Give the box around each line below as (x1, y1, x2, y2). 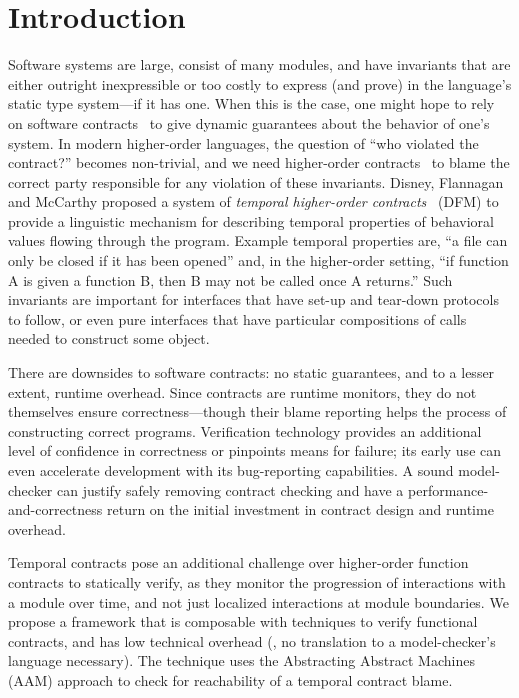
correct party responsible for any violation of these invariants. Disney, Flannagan (8, 171, 504, 192)
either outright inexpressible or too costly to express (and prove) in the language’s (8, 73, 512, 94)
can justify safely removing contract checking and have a (57, 479, 404, 500)
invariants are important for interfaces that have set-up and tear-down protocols (8, 289, 499, 310)
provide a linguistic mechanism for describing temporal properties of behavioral (8, 210, 494, 231)
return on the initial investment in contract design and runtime (106, 499, 494, 520)
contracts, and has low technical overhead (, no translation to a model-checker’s (8, 630, 496, 651)
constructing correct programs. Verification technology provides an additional (8, 420, 482, 441)
